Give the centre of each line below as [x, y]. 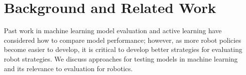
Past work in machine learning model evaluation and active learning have [113, 31]
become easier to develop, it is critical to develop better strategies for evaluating [123, 49]
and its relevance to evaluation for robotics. [68, 68]
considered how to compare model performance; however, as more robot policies [123, 40]
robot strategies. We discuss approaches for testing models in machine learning [121, 58]
